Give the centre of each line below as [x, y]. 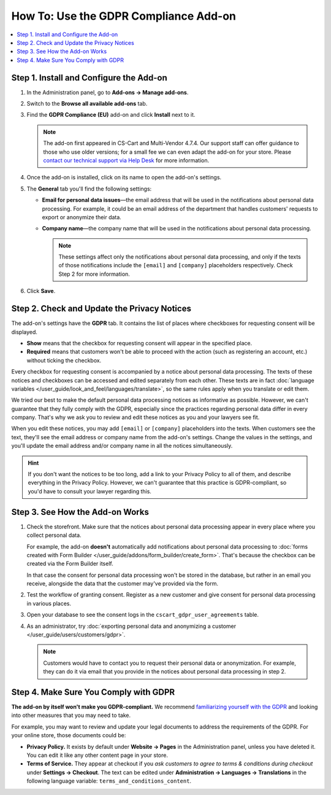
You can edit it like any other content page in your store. [97, 755]
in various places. [49, 603]
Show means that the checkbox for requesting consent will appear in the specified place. [139, 343]
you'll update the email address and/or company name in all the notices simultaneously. [122, 446]
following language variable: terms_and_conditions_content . [109, 781]
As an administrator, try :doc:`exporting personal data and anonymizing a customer [131, 626]
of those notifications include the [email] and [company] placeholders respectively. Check [176, 265]
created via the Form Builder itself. [70, 564]
